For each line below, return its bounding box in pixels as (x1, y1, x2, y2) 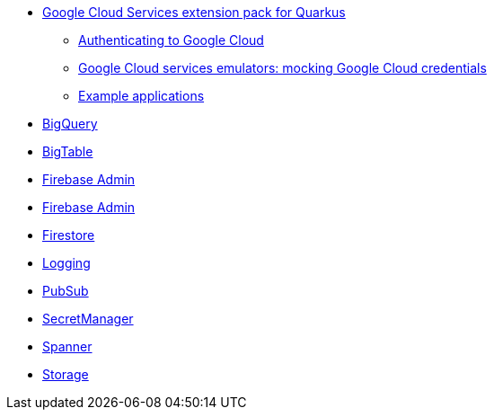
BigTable (42, 144, 93, 159)
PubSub (42, 283, 89, 298)
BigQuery (42, 116, 98, 131)
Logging (42, 255, 91, 271)
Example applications (78, 88, 205, 103)
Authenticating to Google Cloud (78, 32, 264, 48)
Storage (42, 367, 89, 382)
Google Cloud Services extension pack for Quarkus (42, 4, 346, 20)
